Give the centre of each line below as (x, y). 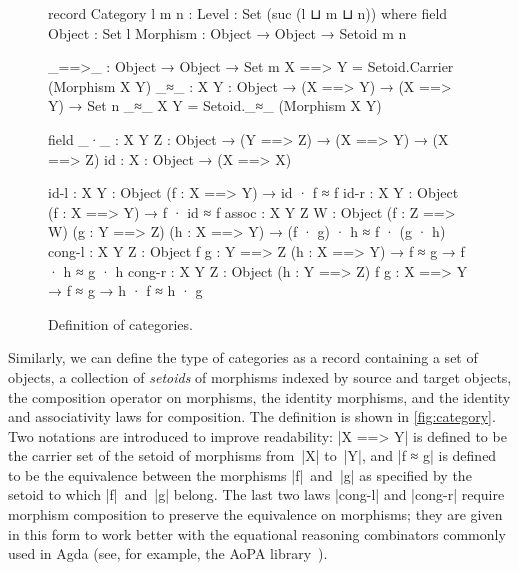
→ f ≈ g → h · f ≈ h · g (125, 290)
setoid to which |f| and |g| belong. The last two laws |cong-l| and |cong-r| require (256, 494)
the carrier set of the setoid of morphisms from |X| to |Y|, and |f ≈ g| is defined (252, 455)
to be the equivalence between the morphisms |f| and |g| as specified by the (240, 474)
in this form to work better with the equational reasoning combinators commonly (257, 533)
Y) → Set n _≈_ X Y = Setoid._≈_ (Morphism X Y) (215, 105)
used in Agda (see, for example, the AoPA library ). (168, 553)
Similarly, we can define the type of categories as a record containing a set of (243, 357)
